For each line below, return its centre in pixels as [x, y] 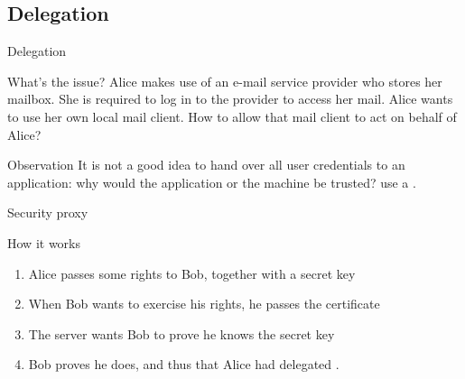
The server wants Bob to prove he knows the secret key [181, 333]
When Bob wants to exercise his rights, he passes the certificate [204, 304]
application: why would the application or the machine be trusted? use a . [212, 182]
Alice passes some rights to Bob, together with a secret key [192, 273]
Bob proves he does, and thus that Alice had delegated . [184, 364]
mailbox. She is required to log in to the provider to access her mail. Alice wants [230, 99]
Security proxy [48, 213]
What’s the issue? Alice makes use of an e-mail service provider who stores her [225, 81]
